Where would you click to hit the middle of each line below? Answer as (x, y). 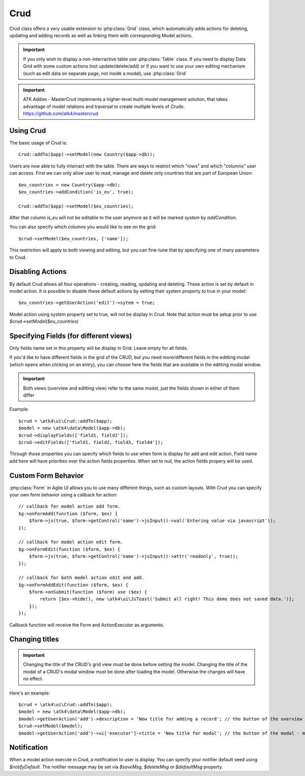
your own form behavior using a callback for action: (64, 495)
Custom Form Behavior (47, 475)
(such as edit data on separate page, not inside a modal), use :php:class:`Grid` (105, 73)
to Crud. (18, 257)
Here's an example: (30, 693)
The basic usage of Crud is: (38, 143)
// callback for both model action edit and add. (82, 578)
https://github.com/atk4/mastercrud (61, 114)
